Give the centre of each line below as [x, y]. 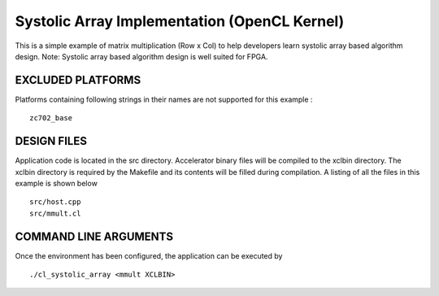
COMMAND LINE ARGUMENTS [94, 236]
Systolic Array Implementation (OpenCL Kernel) [180, 21]
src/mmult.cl [55, 213]
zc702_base [51, 118]
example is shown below [56, 183]
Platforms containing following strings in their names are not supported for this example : [164, 99]
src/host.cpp [55, 202]
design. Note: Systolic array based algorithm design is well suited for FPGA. [141, 56]
